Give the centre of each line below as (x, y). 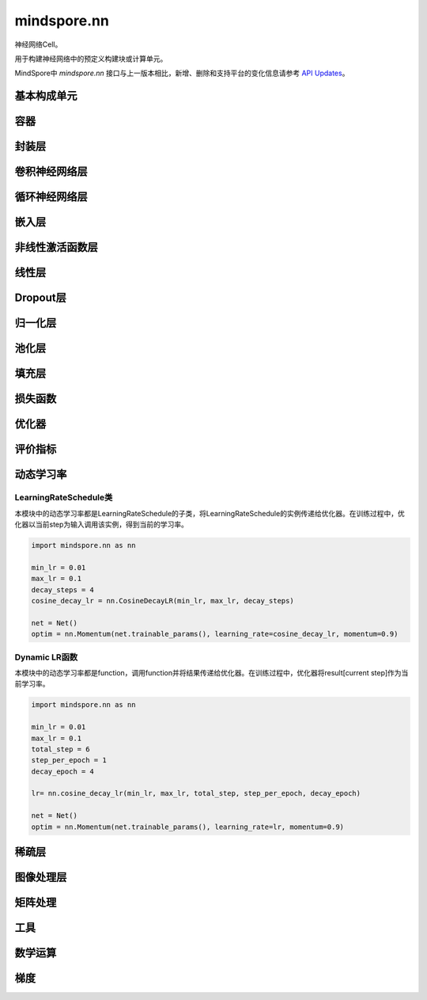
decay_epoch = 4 (63, 771)
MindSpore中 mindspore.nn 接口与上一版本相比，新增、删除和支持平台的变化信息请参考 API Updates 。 (182, 73)
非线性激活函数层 (56, 247)
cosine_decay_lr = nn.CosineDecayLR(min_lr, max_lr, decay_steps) (162, 601)
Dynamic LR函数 (46, 657)
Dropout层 (40, 298)
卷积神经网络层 (51, 171)
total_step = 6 (60, 749)
